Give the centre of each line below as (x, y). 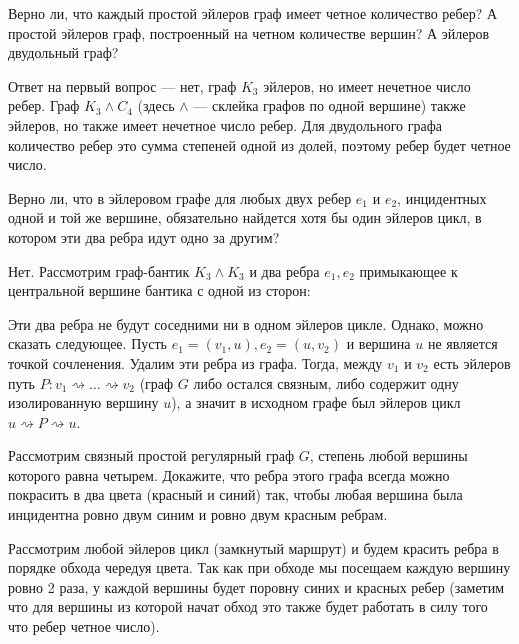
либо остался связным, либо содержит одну (326, 382)
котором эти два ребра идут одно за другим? (144, 236)
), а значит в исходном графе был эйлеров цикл (316, 402)
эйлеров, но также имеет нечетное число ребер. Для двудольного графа (225, 124)
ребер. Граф (44, 105)
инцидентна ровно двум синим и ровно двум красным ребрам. (198, 514)
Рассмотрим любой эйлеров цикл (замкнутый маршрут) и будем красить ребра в (253, 547)
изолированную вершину (83, 402)
